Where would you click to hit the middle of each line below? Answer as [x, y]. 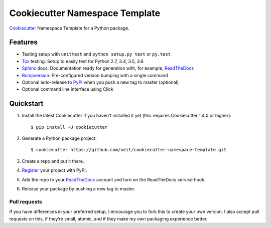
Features [23, 42]
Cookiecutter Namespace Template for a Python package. [70, 28]
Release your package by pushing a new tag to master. [79, 189]
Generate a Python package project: [59, 138]
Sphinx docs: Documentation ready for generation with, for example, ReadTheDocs [108, 68]
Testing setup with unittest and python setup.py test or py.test [96, 54]
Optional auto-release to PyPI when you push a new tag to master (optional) [100, 82]
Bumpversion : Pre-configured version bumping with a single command [95, 75]
